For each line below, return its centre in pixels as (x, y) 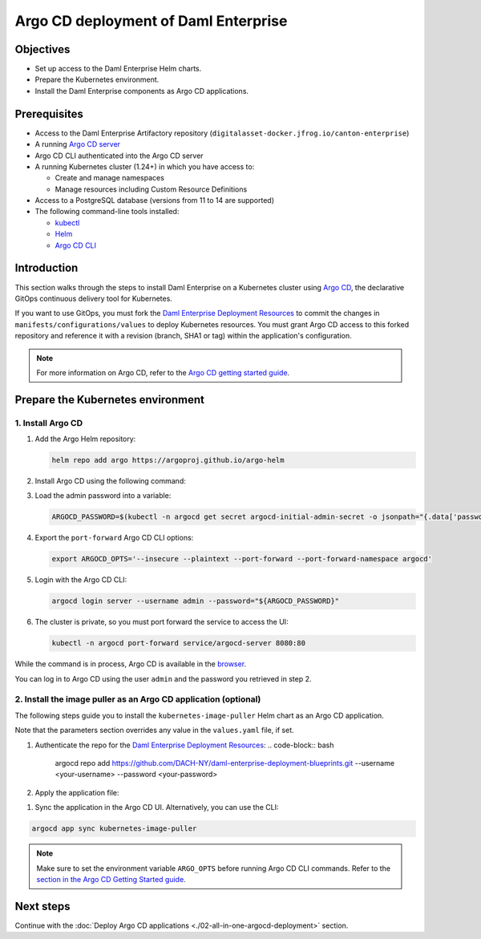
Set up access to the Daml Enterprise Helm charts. (118, 69)
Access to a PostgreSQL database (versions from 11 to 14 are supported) (155, 200)
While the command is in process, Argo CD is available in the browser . (131, 664)
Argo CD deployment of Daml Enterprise (151, 21)
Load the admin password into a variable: (103, 496)
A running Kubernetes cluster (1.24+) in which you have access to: (145, 166)
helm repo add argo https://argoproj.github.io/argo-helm (168, 460)
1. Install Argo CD (49, 423)
